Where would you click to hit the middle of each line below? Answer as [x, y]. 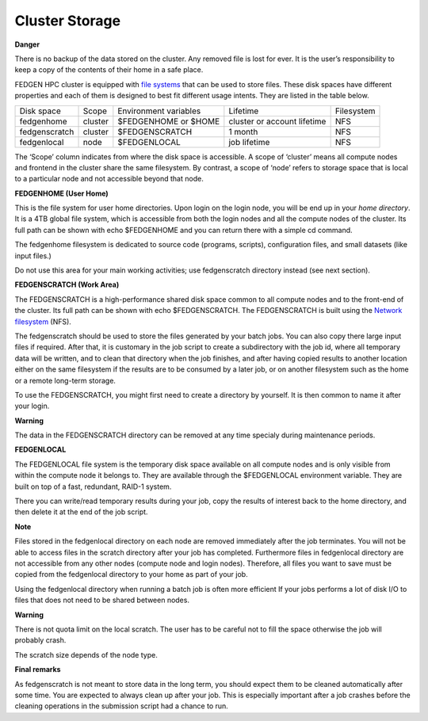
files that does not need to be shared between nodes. [102, 600]
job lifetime [249, 142]
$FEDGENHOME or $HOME [169, 121]
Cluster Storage [68, 21]
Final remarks [38, 669]
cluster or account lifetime [277, 121]
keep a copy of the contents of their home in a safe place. [109, 70]
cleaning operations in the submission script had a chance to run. [122, 706]
